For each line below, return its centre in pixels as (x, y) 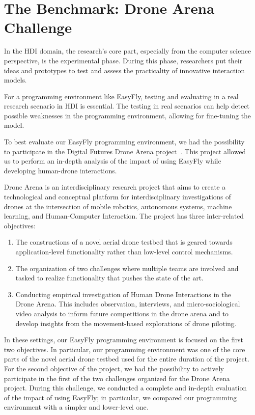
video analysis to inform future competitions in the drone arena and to (122, 313)
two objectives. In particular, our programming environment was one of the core (125, 349)
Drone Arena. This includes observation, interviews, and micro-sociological (128, 304)
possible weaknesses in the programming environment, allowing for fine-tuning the (127, 115)
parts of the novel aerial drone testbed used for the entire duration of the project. (127, 359)
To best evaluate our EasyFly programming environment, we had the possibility (124, 142)
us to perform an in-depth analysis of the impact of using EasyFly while (113, 161)
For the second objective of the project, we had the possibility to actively (114, 368)
